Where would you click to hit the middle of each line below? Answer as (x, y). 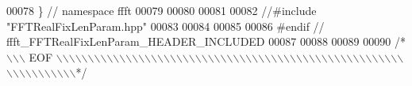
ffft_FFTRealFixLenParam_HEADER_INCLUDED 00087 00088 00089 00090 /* (206, 41)
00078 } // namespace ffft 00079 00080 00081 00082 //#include (162, 10)
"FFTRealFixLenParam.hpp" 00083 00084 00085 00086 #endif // (166, 26)
